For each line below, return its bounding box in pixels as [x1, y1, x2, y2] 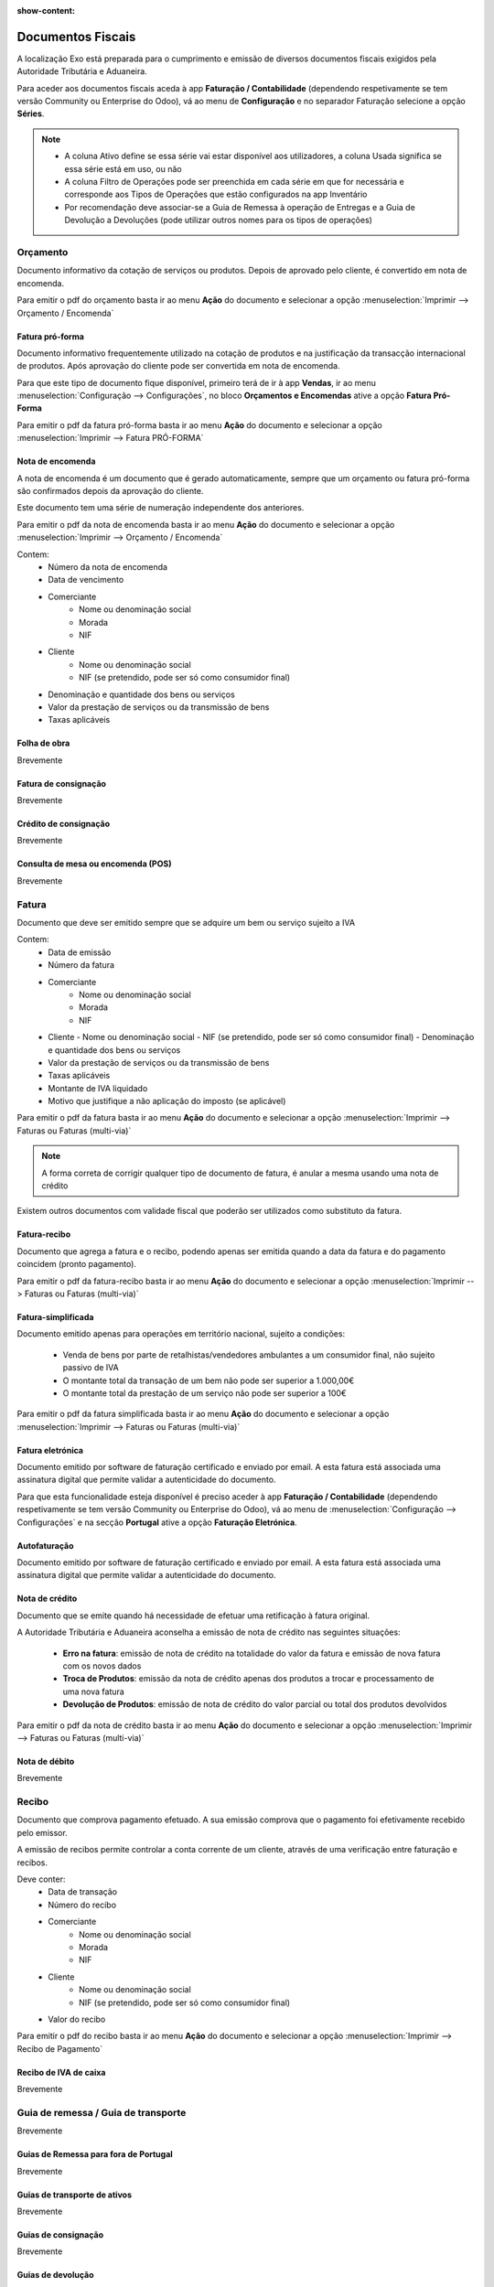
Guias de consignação [16, 2229, 104, 2240]
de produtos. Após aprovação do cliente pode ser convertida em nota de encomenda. [16, 360, 340, 371]
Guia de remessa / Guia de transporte [16, 2106, 187, 2119]
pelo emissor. [16, 1827, 68, 1838]
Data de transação [48, 1886, 118, 1897]
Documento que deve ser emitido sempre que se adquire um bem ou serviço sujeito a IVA [16, 917, 356, 928]
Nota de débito [16, 1756, 75, 1766]
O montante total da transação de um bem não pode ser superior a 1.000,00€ [62, 1375, 355, 1386]
